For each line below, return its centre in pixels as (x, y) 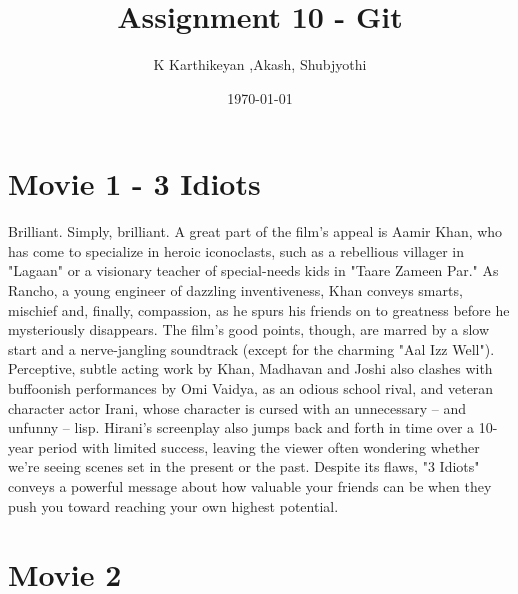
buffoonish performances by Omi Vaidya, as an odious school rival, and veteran (251, 388)
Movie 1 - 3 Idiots (134, 183)
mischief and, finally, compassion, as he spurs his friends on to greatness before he (259, 309)
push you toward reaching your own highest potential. (173, 505)
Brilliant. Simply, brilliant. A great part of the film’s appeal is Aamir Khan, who (255, 231)
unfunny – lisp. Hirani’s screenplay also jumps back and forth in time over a (241, 427)
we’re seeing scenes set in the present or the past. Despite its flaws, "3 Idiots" (244, 466)
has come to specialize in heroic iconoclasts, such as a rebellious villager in (236, 250)
